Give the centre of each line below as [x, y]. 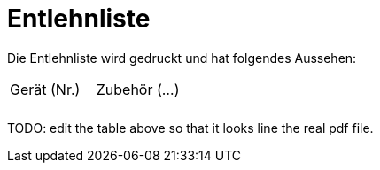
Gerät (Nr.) [45, 89]
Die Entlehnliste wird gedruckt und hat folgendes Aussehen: [182, 58]
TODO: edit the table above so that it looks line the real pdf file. [190, 127]
